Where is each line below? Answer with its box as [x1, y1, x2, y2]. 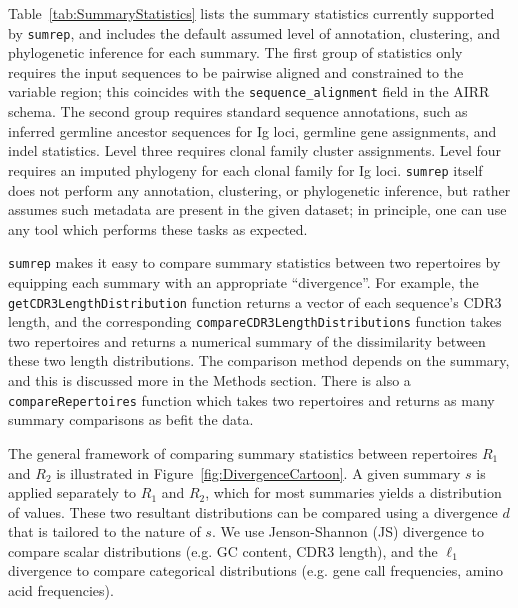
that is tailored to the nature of [8, 521, 201, 542]
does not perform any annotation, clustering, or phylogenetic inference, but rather [8, 179, 511, 200]
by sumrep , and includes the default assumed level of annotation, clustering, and [8, 22, 501, 43]
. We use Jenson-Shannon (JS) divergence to [211, 521, 484, 542]
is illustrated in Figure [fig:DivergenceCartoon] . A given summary [56, 462, 461, 483]
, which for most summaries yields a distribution [205, 482, 502, 503]
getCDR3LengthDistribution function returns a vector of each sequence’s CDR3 [8, 291, 502, 312]
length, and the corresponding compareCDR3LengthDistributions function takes [8, 311, 502, 332]
